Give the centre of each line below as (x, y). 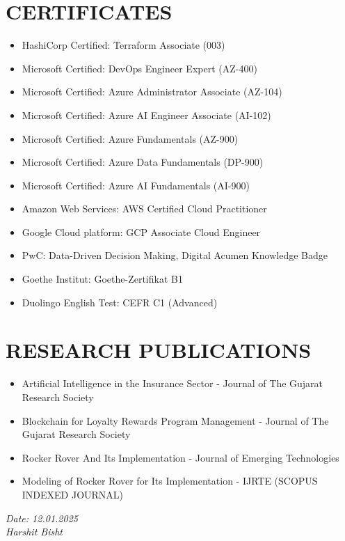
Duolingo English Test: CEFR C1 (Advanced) (120, 302)
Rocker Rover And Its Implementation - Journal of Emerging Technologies (180, 457)
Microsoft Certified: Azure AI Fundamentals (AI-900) (136, 185)
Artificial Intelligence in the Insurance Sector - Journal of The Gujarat (172, 383)
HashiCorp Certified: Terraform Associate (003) (123, 45)
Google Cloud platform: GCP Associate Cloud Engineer (141, 232)
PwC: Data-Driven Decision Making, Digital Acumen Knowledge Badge (175, 255)
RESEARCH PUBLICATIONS (159, 350)
